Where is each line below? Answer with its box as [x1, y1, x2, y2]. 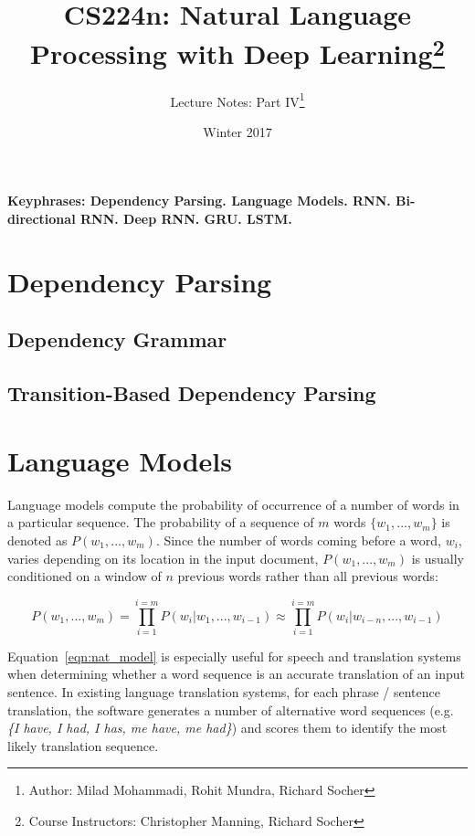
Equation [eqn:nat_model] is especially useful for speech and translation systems [7, 646, 461, 665]
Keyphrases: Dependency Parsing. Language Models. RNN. [7, 191, 391, 210]
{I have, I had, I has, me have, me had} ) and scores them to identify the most [7, 718, 448, 737]
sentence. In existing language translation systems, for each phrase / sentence [7, 683, 440, 702]
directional [7, 209, 76, 228]
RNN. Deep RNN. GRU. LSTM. [79, 209, 292, 228]
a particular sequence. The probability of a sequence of [7, 513, 314, 532]
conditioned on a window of [7, 566, 162, 586]
